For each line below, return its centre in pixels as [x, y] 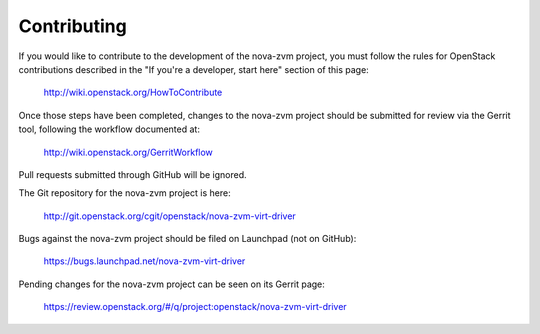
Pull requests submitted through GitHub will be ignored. [132, 174]
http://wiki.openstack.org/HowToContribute [133, 92]
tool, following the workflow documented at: [109, 129]
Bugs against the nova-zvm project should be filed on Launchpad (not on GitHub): [187, 239]
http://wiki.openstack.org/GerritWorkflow [128, 152]
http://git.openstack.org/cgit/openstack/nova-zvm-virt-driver [170, 216]
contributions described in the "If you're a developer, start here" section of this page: [193, 69]
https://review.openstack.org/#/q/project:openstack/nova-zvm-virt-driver [195, 307]
